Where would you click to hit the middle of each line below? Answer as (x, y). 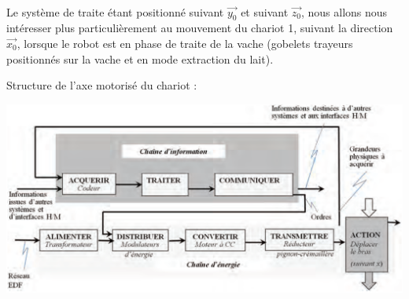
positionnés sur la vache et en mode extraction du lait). (140, 58)
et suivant (265, 11)
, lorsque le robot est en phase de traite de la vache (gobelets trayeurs (185, 43)
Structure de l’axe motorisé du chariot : (102, 85)
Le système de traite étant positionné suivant (115, 11)
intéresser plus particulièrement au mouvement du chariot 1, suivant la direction (200, 28)
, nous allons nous (344, 11)
